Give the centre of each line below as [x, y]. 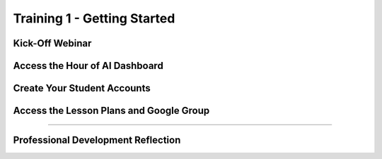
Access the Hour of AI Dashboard [88, 66]
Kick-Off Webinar [52, 43]
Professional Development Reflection [97, 140]
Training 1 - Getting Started [94, 18]
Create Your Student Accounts [82, 88]
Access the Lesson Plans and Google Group [111, 111]
